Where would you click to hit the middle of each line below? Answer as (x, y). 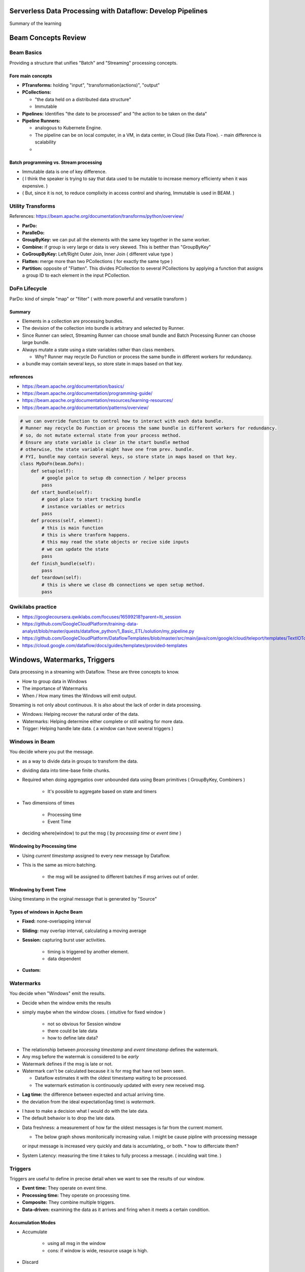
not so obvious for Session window (84, 1024)
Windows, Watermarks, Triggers (62, 660)
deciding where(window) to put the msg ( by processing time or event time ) (102, 833)
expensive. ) (35, 186)
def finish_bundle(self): (63, 563)
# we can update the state (75, 549)
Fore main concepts (31, 76)
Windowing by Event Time (38, 889)
